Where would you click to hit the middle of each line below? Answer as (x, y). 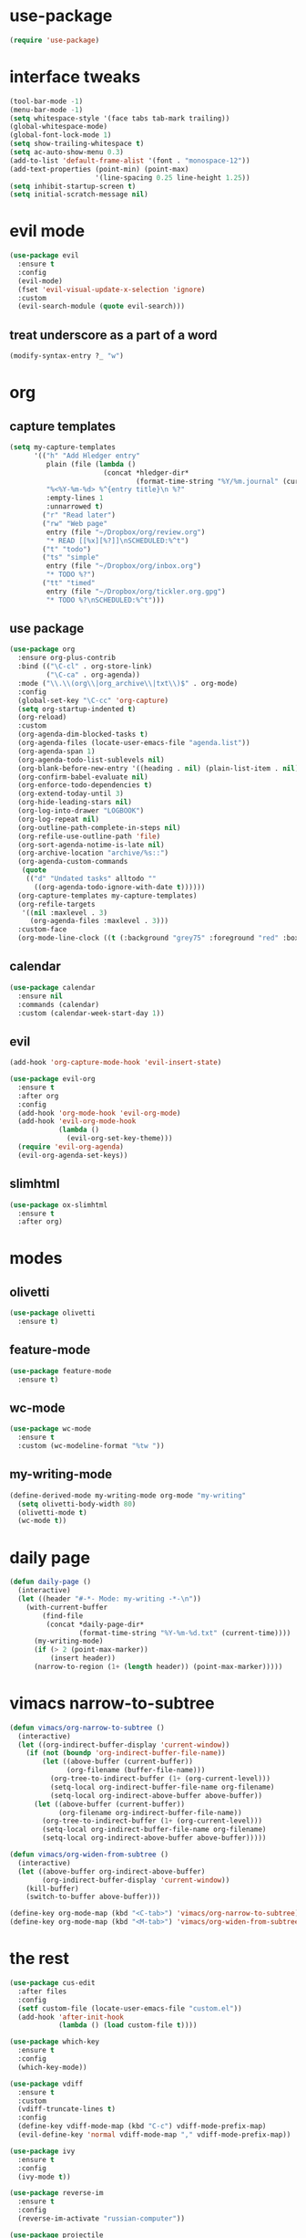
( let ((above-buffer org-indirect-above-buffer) (112, 1871)
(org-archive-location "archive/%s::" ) (93, 853)
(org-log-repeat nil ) (59, 819)
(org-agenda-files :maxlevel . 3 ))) (99, 921)
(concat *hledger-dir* (146, 473)
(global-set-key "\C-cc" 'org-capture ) (93, 700)
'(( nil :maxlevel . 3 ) (64, 913)
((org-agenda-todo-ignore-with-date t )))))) (119, 887)
